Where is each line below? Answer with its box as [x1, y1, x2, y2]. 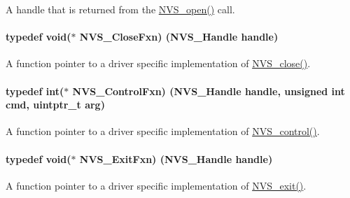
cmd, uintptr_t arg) [6, 97, 105, 112]
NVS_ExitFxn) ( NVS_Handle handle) [79, 151, 273, 166]
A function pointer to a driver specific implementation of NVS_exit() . [6, 178, 307, 192]
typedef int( [6, 83, 64, 98]
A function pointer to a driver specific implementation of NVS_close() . [6, 56, 311, 71]
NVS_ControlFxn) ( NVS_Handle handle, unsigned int [72, 83, 345, 98]
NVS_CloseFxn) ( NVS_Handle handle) [79, 29, 279, 44]
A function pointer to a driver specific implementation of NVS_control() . [6, 124, 320, 139]
